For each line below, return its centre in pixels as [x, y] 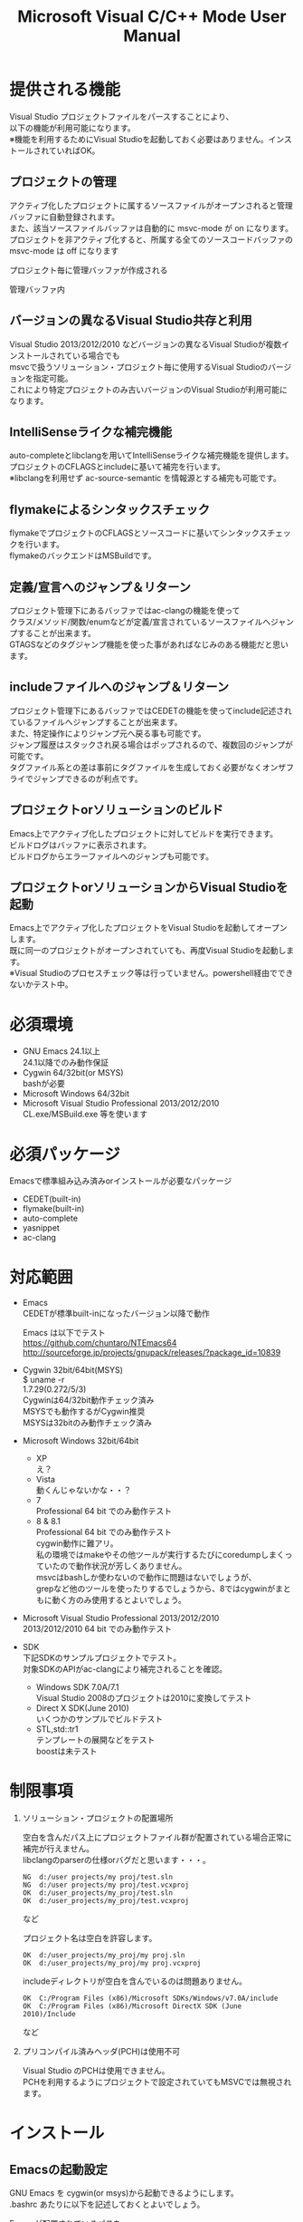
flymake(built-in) [53, 1209]
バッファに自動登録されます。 [65, 217]
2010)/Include [49, 2014]
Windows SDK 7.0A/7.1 [77, 1687]
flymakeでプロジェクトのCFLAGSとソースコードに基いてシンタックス [138, 533]
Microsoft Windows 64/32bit [76, 1094]
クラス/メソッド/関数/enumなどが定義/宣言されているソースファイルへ [140, 622]
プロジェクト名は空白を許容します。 [90, 1938]
